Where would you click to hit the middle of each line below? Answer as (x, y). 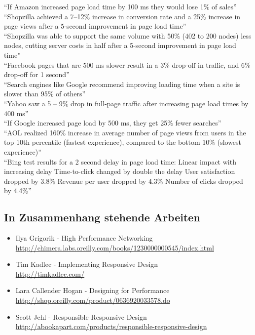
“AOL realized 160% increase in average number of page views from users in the (125, 132)
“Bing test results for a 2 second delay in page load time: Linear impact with (120, 161)
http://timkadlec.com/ (50, 273)
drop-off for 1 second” (37, 74)
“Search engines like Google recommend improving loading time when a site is (122, 84)
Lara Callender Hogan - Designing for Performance (92, 290)
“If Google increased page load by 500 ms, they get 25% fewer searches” (113, 123)
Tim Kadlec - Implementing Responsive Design (87, 264)
